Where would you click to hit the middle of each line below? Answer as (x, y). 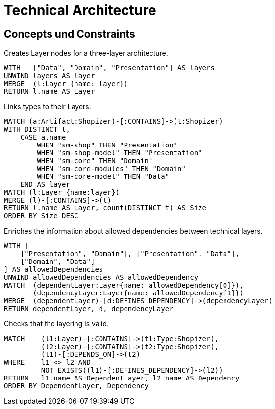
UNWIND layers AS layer (50, 76)
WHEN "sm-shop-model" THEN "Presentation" (120, 153)
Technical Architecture (80, 10)
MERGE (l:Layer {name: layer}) (66, 84)
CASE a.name (43, 137)
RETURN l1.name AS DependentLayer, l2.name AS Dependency (122, 378)
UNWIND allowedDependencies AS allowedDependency (101, 278)
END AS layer (45, 185)
